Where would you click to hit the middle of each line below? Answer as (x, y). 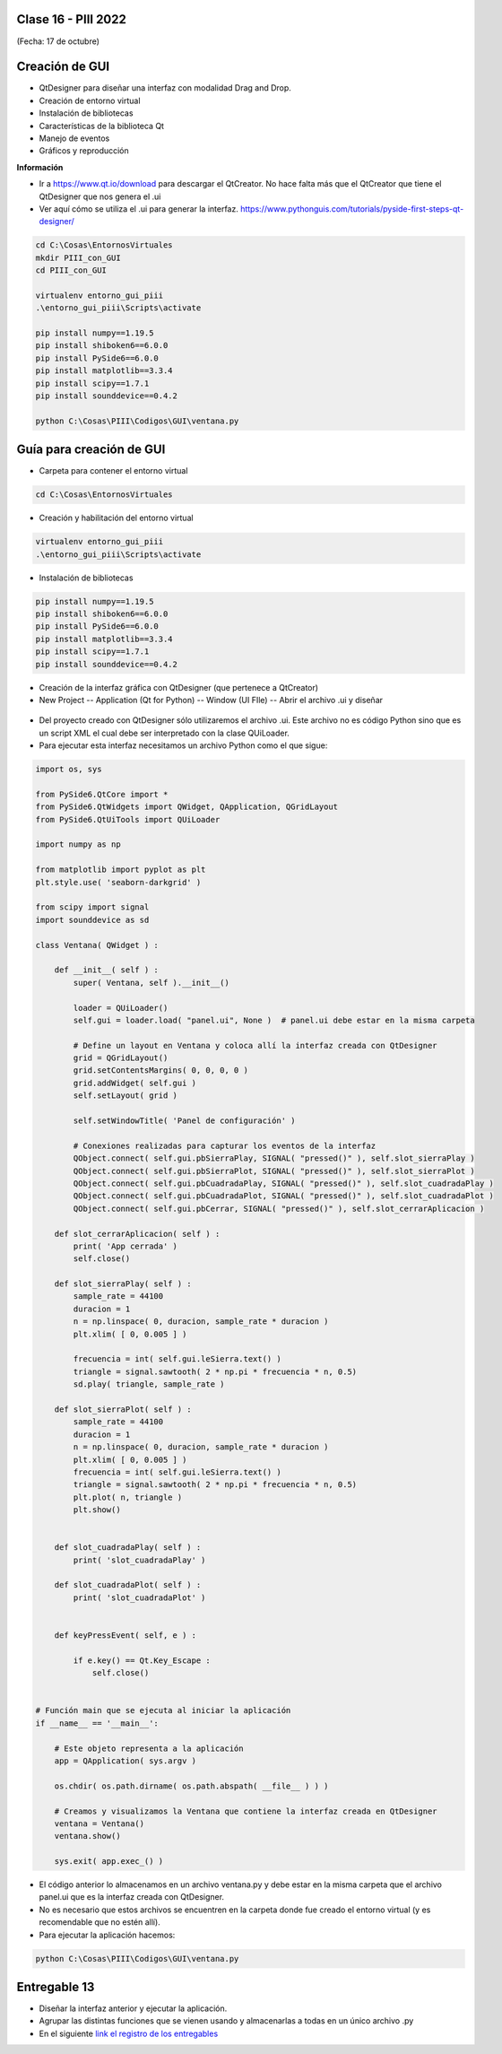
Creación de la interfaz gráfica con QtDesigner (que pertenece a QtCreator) (178, 687)
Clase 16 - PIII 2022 (72, 19)
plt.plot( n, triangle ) (128, 1497)
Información (40, 167)
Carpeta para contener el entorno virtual (113, 471)
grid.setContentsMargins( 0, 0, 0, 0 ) (160, 1071)
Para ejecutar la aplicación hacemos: (107, 1935)
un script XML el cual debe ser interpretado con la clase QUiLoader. (164, 733)
